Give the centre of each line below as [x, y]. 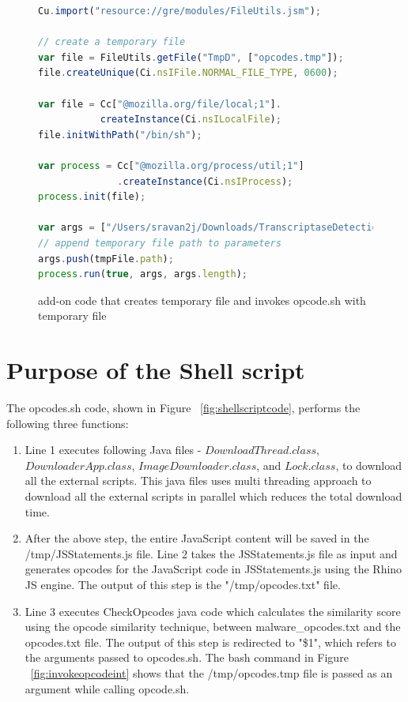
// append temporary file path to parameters [160, 243]
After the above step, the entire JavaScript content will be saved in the [197, 538]
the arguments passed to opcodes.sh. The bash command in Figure [187, 657]
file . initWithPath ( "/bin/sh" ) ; [120, 135]
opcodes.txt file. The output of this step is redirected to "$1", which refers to [210, 642]
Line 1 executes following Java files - [113, 450]
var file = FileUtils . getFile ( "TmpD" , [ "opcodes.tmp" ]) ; [191, 57]
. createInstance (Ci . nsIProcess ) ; [205, 181]
